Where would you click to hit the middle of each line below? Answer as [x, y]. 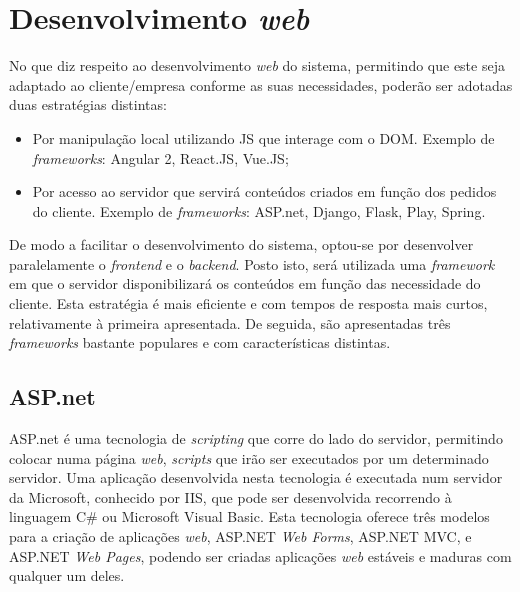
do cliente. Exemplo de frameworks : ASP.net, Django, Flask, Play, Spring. [259, 210]
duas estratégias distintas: [88, 104]
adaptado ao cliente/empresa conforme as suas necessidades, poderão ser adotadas [261, 84]
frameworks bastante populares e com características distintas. [200, 342]
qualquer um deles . [67, 575]
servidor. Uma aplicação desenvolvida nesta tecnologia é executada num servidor [256, 477]
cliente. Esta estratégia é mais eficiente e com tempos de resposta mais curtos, [248, 303]
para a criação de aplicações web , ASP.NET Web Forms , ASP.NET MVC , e [240, 536]
